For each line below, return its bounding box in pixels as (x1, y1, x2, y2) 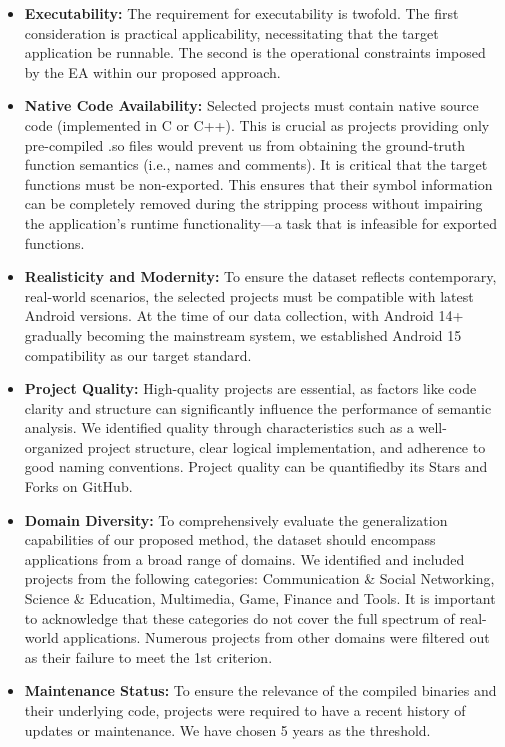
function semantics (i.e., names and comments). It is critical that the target (24, 154, 488, 175)
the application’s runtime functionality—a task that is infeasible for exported (24, 212, 498, 233)
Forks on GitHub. (24, 476, 133, 497)
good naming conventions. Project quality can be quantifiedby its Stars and (24, 456, 488, 477)
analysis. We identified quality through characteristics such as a (24, 417, 414, 438)
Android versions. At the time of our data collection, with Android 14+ (24, 305, 464, 326)
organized (24, 436, 84, 457)
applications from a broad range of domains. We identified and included (24, 548, 465, 569)
